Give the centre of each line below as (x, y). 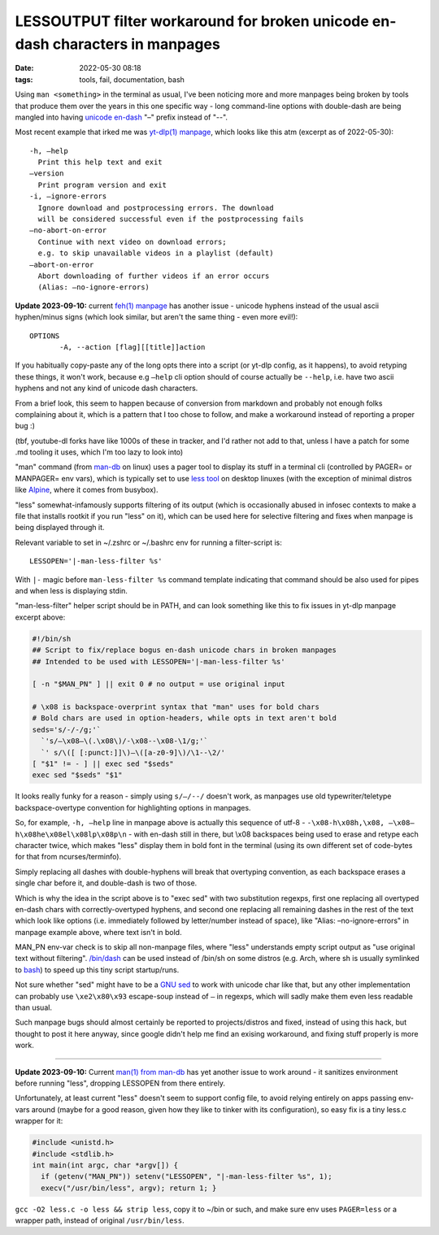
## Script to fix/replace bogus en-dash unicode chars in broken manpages (185, 650)
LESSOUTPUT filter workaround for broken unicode (192, 21)
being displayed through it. (60, 528)
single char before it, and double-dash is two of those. (106, 883)
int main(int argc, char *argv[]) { (105, 1165)
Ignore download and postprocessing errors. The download (156, 208)
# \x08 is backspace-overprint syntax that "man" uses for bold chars (176, 707)
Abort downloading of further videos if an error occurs (154, 276)
